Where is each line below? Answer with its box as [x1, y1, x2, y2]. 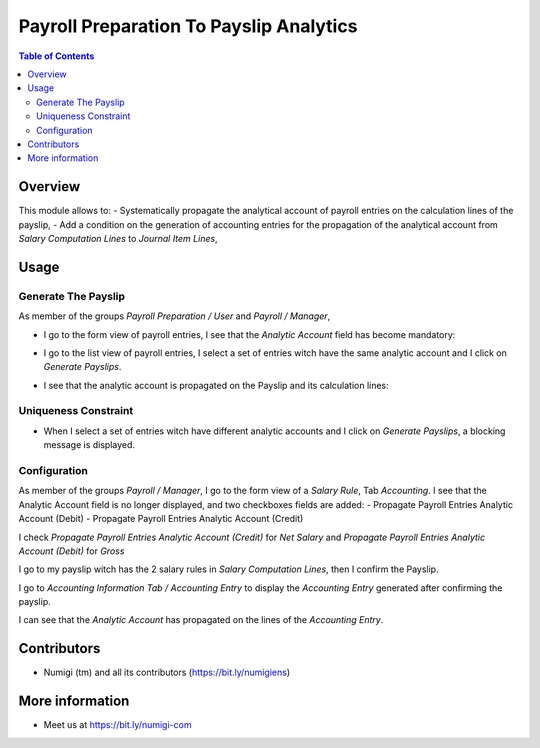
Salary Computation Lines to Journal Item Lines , [18, 232, 219, 244]
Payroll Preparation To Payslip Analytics [18, 15, 358, 37]
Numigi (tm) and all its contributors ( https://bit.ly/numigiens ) [43, 666, 291, 679]
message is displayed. [43, 439, 135, 451]
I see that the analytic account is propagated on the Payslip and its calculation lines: [43, 379, 389, 391]
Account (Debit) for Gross [18, 545, 125, 557]
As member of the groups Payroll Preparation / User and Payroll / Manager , [18, 310, 331, 322]
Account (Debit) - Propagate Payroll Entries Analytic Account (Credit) [18, 513, 304, 525]
